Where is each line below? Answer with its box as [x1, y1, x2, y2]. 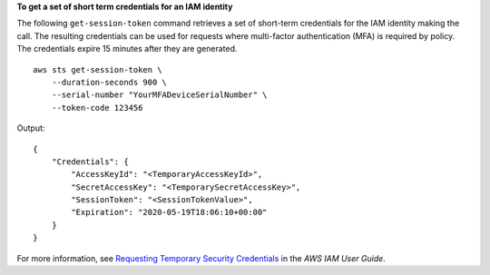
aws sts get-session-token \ [33, 64, 162, 74]
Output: [16, 123, 45, 133]
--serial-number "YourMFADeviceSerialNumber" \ [51, 90, 268, 100]
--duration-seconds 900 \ [51, 77, 168, 87]
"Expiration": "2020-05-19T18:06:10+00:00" [71, 207, 268, 218]
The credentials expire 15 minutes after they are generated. [16, 44, 238, 54]
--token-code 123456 [51, 103, 143, 113]
